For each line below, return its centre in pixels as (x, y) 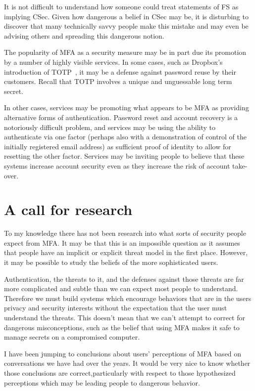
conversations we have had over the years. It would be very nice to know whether (127, 363)
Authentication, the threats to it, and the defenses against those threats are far (124, 279)
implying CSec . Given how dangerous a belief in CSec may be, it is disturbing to (126, 16)
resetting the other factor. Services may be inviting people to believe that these (124, 156)
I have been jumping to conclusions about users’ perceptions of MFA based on (123, 353)
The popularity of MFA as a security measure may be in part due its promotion (125, 52)
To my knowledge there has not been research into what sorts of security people (125, 233)
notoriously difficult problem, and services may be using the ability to (110, 127)
